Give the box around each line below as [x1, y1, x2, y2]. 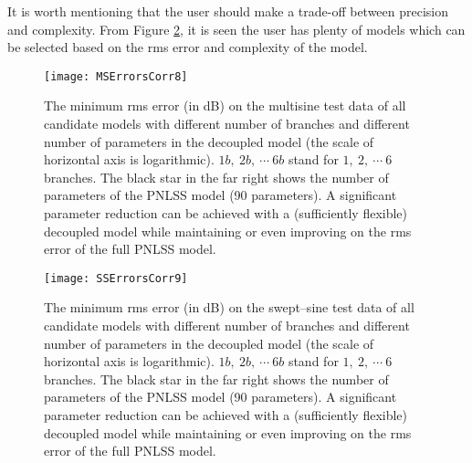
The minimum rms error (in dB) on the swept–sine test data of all [44, 298, 414, 317]
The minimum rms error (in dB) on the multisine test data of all [44, 96, 406, 115]
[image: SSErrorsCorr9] [44, 271, 188, 285]
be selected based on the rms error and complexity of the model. [7, 37, 368, 57]
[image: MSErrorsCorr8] [44, 69, 188, 83]
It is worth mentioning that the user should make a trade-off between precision [7, 2, 449, 20]
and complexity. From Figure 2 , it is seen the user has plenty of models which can [7, 19, 466, 38]
